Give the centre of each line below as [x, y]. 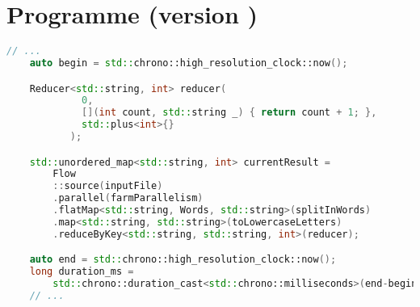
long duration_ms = [82, 272]
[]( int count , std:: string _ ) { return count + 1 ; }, [229, 113]
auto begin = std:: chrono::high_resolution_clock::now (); [189, 63]
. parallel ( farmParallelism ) [128, 198]
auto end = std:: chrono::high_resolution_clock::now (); [183, 260]
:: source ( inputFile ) [108, 186]
